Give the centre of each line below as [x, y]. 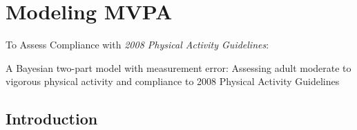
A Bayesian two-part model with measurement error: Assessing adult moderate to [178, 67]
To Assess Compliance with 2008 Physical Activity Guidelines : [137, 45]
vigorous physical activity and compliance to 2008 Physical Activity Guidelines [173, 81]
